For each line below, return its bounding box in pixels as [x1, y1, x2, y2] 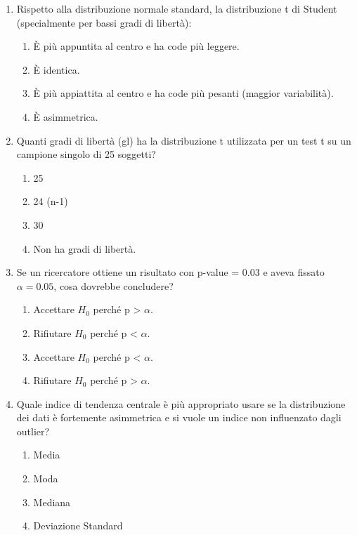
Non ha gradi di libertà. [33, 241, 136, 256]
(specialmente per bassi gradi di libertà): [16, 15, 192, 29]
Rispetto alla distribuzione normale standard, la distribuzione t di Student [16, 1, 337, 15]
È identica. [33, 62, 80, 77]
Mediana [33, 494, 71, 509]
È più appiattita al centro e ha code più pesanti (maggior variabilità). [33, 86, 334, 100]
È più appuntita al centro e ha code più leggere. [33, 39, 240, 53]
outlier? [16, 423, 50, 438]
